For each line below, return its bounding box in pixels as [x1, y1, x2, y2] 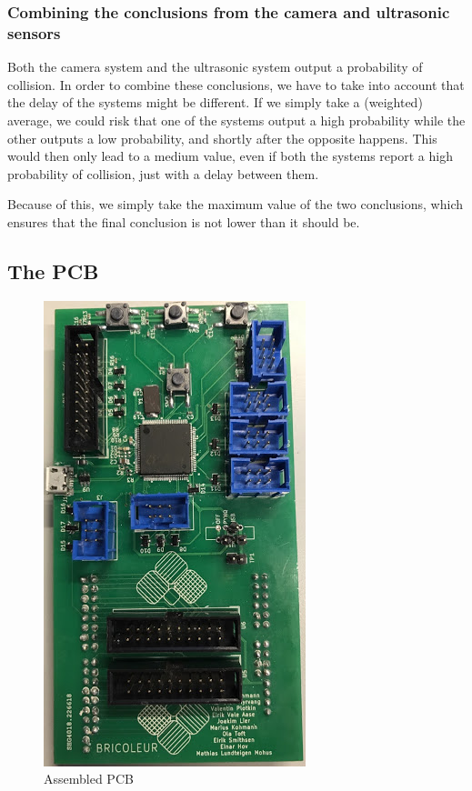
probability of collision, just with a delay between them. [7, 164, 319, 183]
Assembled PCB [44, 769, 134, 788]
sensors [7, 21, 61, 44]
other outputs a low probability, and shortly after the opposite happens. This [7, 128, 437, 147]
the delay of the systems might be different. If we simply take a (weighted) [7, 93, 423, 112]
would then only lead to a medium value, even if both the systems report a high [7, 146, 453, 165]
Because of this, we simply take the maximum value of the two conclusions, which [7, 195, 464, 214]
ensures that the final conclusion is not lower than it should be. [7, 212, 360, 231]
